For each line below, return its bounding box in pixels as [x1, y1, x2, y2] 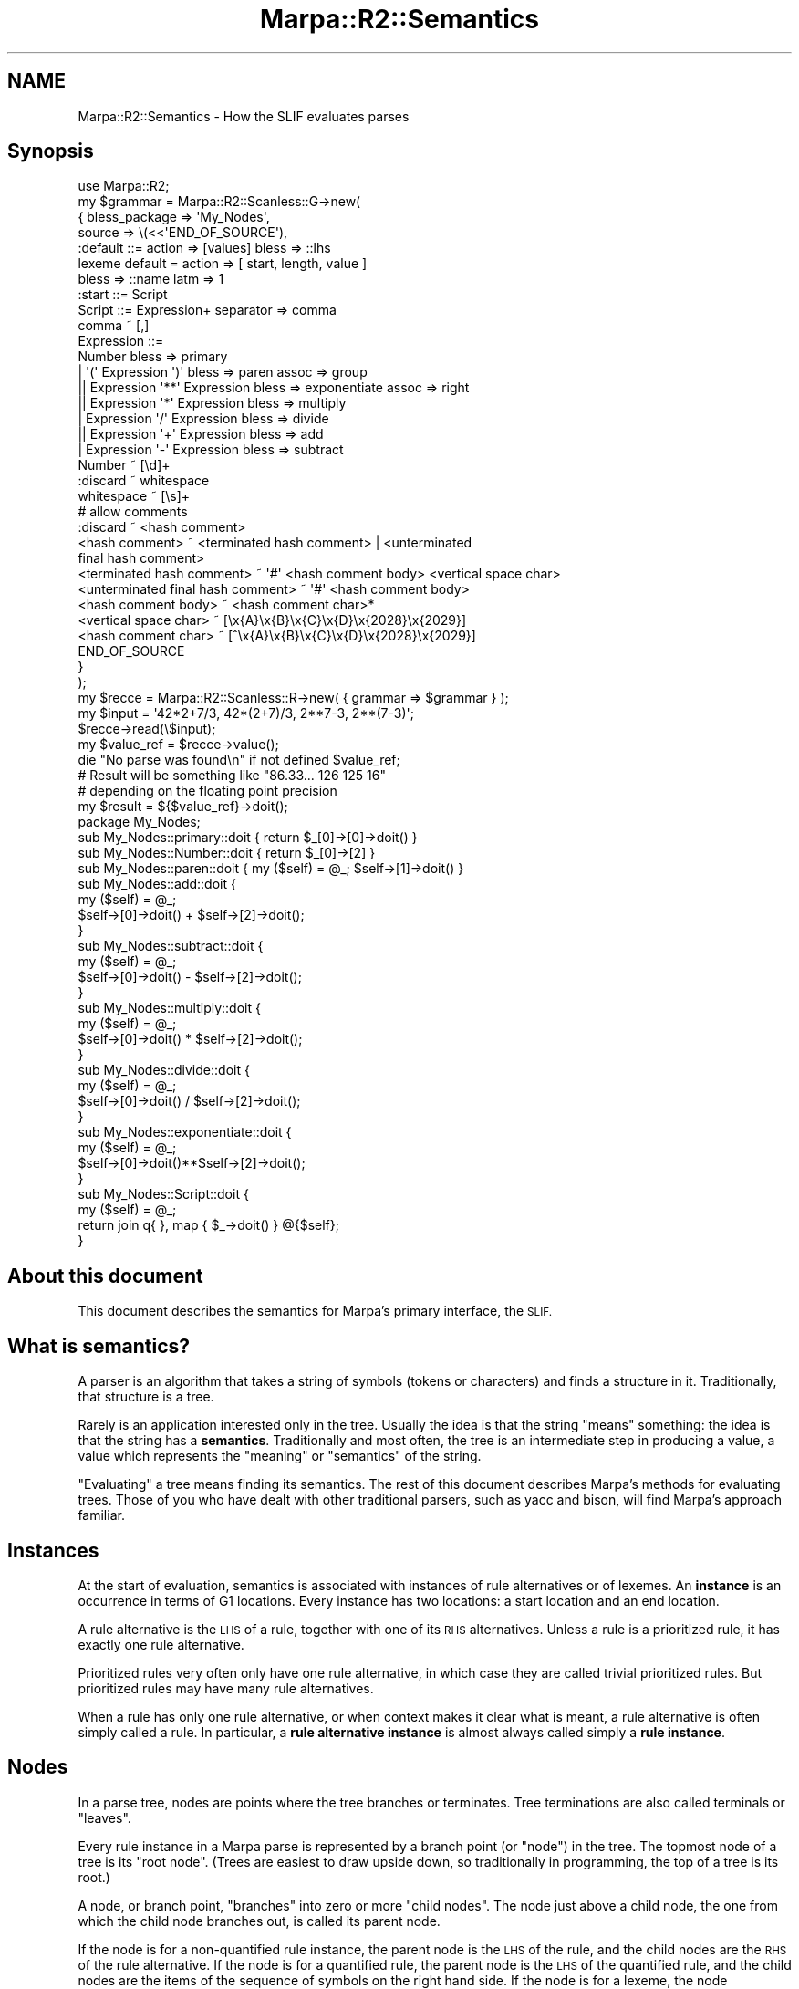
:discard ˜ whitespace [78, 473, 210, 489]
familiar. [78, 1507, 125, 1524]
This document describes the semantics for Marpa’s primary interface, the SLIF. [78, 1303, 553, 1319]
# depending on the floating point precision [78, 783, 337, 799]
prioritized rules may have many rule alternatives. [78, 1680, 374, 1696]
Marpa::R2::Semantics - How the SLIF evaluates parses [78, 108, 410, 124]
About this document [7, 1264, 203, 1287]
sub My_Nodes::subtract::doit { [78, 938, 264, 954]
